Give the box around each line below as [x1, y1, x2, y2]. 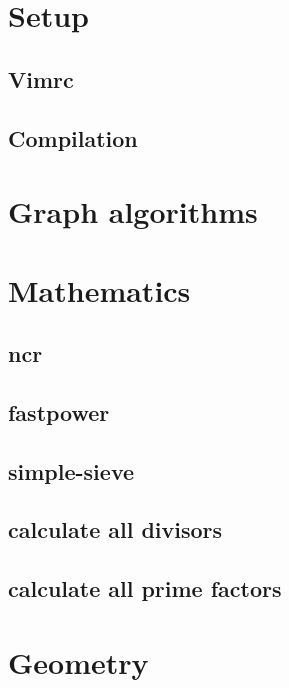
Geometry [8, 641, 149, 682]
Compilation [8, 122, 138, 153]
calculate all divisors [8, 514, 223, 545]
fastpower [8, 396, 110, 427]
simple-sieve [8, 455, 135, 486]
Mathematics [8, 269, 191, 310]
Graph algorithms [8, 191, 258, 232]
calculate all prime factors [8, 573, 282, 604]
